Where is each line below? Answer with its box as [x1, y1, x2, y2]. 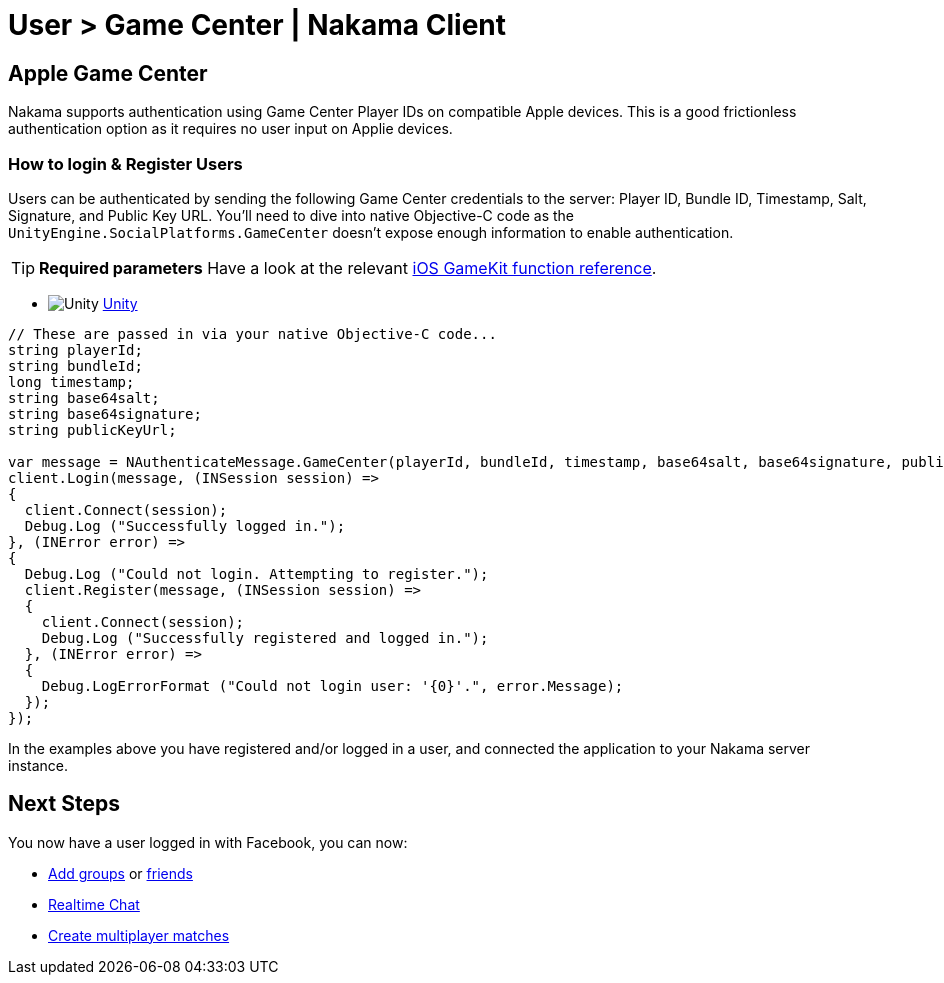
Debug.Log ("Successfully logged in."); [24, 517, 346, 534]
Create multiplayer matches [48, 926, 230, 944]
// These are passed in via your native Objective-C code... [8, 325, 497, 342]
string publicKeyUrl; [8, 421, 177, 438]
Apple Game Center [8, 60, 208, 86]
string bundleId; [8, 357, 143, 374]
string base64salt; [8, 389, 160, 406]
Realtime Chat [48, 895, 140, 913]
